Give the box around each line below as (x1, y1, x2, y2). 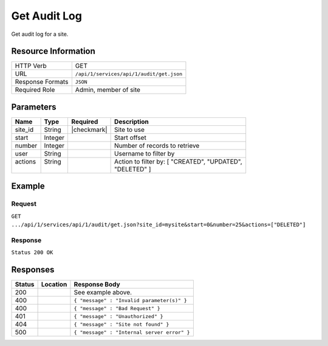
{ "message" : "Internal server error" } (73, 329, 191, 336)
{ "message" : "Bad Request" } (73, 305, 160, 311)
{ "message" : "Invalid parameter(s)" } (73, 297, 188, 303)
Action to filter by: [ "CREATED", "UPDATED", (114, 157, 242, 165)
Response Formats (15, 78, 69, 86)
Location (41, 280, 67, 289)
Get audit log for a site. (11, 30, 69, 38)
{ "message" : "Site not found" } (73, 321, 169, 328)
